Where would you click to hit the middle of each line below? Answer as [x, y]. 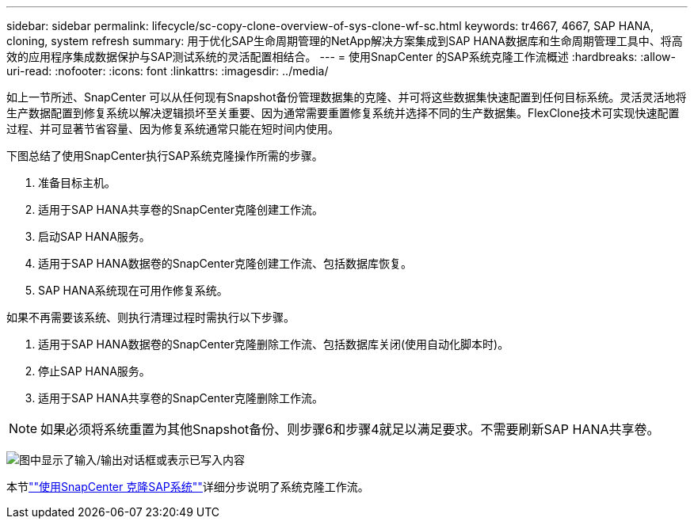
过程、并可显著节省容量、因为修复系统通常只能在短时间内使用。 [173, 129]
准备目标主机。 [77, 183]
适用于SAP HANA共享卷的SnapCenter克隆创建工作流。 [181, 209]
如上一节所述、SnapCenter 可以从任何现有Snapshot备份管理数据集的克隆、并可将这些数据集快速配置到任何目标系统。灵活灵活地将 [347, 97]
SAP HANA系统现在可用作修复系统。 [133, 290]
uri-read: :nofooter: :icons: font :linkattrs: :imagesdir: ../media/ [168, 71]
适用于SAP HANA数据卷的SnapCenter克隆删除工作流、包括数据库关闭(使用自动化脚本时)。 [274, 344]
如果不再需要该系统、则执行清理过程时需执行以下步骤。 [151, 317]
